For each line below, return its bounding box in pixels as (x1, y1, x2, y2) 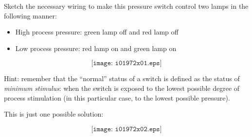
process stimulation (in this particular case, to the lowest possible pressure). (4, 92, 230, 103)
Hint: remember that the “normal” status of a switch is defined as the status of (4, 73, 240, 84)
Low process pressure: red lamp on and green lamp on (15, 43, 177, 53)
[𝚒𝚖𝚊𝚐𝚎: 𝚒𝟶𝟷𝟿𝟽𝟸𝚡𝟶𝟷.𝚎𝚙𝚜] (91, 60, 162, 67)
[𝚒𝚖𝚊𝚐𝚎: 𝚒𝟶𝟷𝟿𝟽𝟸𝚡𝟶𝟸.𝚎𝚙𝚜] (91, 125, 162, 133)
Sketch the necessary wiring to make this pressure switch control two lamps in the (4, 1, 249, 11)
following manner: (4, 10, 57, 20)
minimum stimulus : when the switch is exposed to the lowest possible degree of (4, 83, 240, 93)
